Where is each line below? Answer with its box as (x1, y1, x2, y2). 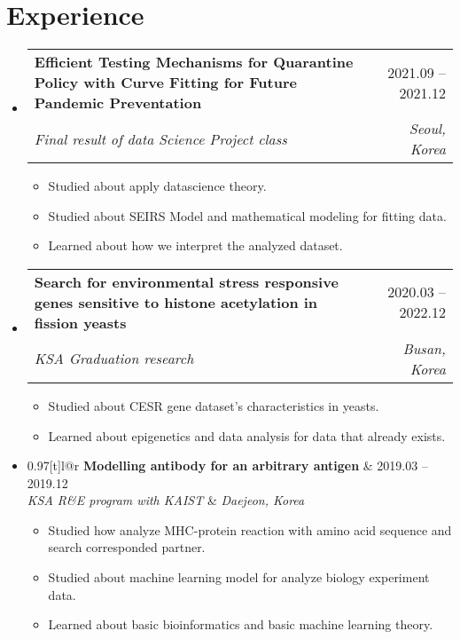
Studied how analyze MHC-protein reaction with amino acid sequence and (48, 520, 452, 539)
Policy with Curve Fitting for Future (34, 72, 297, 93)
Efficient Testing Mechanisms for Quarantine (34, 51, 354, 73)
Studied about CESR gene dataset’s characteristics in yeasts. (48, 396, 379, 414)
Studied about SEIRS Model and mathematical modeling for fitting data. (48, 206, 447, 225)
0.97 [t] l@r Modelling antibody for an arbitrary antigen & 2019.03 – (27, 456, 428, 475)
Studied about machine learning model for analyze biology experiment (48, 568, 430, 587)
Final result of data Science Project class (34, 128, 287, 149)
